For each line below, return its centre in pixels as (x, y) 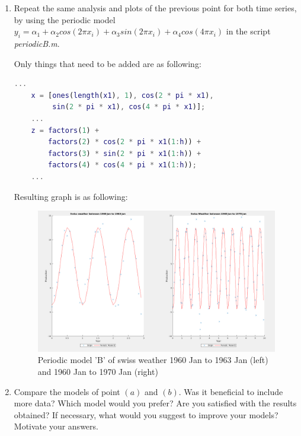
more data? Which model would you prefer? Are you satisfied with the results (155, 403)
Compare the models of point (67, 391)
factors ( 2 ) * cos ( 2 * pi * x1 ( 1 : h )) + (125, 142)
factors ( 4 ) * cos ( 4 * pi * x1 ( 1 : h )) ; (122, 165)
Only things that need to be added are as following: (108, 63)
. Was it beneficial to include (231, 391)
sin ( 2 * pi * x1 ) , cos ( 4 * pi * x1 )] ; (129, 107)
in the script (248, 31)
